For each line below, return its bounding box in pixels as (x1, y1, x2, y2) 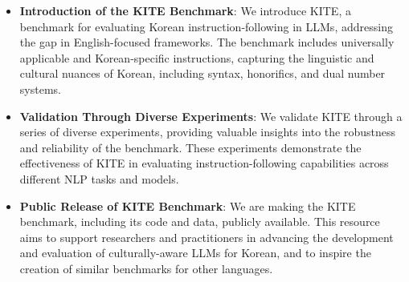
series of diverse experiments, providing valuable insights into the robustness (19, 123, 395, 140)
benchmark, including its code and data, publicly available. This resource (19, 213, 380, 230)
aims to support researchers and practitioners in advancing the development (19, 228, 394, 245)
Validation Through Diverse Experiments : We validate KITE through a (19, 107, 403, 124)
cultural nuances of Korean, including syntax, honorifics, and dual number (19, 65, 386, 82)
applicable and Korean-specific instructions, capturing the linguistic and (19, 49, 374, 66)
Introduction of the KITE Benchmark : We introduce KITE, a (19, 2, 351, 18)
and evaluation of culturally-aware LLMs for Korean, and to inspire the (19, 244, 371, 261)
